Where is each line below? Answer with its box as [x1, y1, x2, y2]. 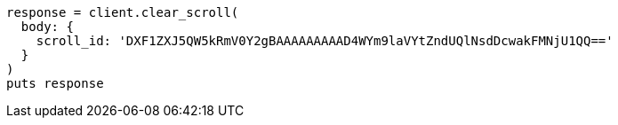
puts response [6, 76, 104, 90]
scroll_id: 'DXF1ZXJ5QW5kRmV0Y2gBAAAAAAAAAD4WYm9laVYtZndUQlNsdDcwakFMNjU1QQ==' [36, 34, 614, 48]
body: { [20, 20, 74, 34]
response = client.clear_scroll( [6, 5, 239, 20]
